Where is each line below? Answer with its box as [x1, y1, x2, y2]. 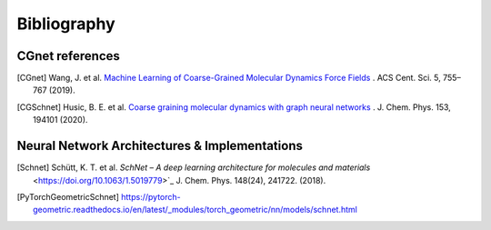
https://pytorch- [121, 191, 181, 202]
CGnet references [16, 48, 120, 64]
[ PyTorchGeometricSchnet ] [16, 191, 120, 202]
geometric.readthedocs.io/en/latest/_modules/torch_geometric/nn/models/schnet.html [33, 205, 358, 215]
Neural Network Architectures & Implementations [16, 138, 304, 154]
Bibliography [16, 14, 115, 34]
